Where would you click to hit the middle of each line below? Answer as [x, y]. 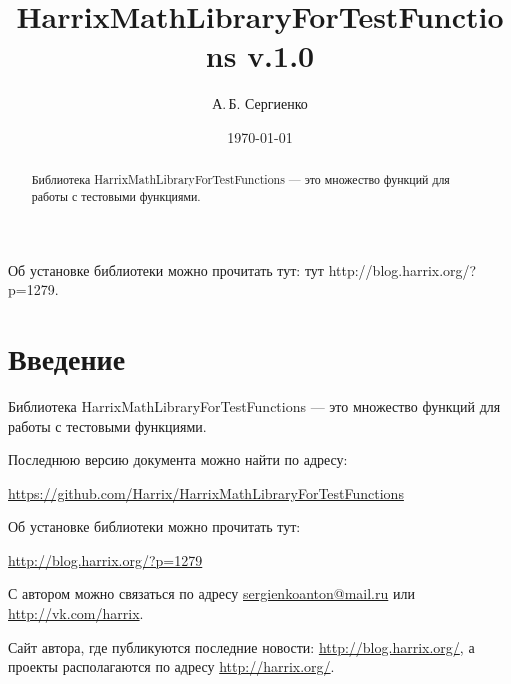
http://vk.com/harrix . [76, 613]
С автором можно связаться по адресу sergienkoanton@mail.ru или [211, 593]
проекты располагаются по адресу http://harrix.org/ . [171, 666]
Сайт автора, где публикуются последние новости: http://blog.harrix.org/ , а [241, 646]
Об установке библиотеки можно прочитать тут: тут [166, 269]
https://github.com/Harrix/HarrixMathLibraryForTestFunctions [206, 492]
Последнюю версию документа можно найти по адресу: [178, 459]
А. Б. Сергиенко [260, 103]
